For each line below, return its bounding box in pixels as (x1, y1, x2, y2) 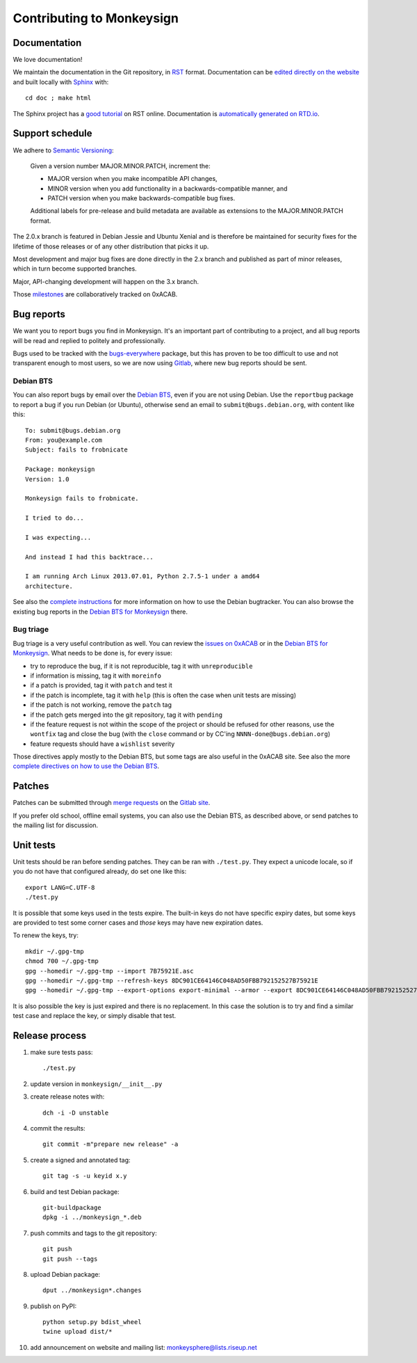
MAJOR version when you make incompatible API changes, (47, 175, 218, 183)
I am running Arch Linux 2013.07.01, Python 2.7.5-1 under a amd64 (25, 573, 260, 580)
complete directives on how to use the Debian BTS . (13, 762, 160, 770)
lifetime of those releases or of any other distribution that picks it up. (13, 242, 209, 250)
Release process (13, 1030, 87, 1042)
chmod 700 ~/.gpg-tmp (25, 957, 99, 965)
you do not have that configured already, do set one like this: (13, 867, 187, 876)
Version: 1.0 (25, 475, 69, 483)
